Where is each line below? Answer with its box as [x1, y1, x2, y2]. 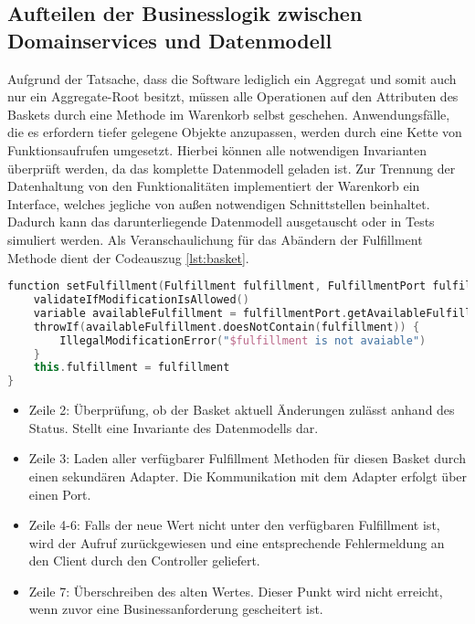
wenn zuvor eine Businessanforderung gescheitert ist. [28, 599, 323, 619]
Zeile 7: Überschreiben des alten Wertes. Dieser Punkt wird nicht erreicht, [28, 581, 443, 600]
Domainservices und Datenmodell [7, 26, 332, 54]
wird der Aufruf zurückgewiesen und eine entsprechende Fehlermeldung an [28, 533, 445, 552]
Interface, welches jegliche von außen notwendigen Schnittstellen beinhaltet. [7, 194, 430, 213]
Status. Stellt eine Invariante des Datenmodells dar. [28, 418, 319, 437]
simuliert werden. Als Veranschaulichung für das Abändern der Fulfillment [7, 229, 423, 249]
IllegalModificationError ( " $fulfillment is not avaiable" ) [59, 333, 427, 347]
